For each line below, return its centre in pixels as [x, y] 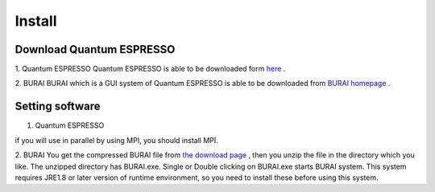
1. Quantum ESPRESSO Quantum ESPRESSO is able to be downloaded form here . [150, 69]
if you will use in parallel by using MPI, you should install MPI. [117, 140]
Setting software [58, 106]
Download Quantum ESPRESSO [95, 49]
